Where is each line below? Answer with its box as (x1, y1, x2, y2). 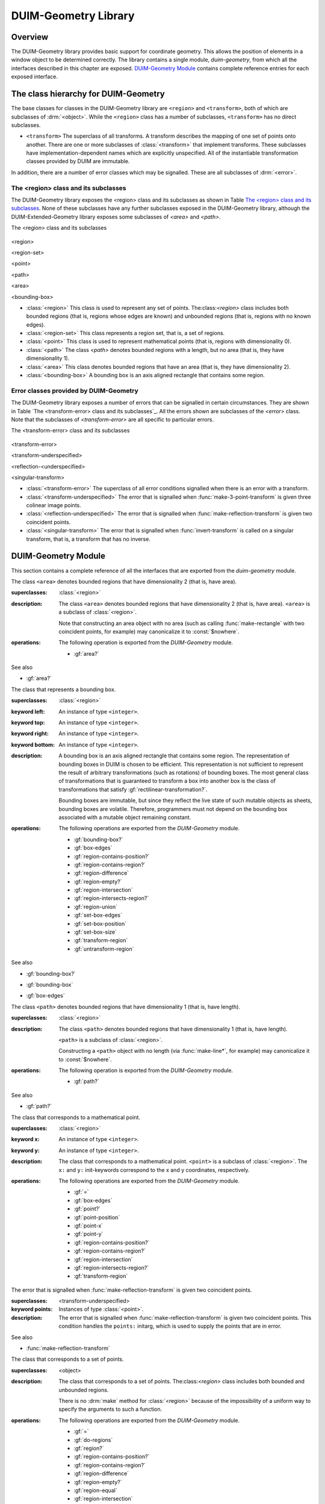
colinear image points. (26, 502, 81, 509)
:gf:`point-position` (73, 1213, 120, 1221)
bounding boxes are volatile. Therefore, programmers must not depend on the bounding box (58, 805, 288, 812)
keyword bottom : (11, 741, 55, 748)
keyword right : (11, 730, 49, 737)
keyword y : (11, 1147, 40, 1154)
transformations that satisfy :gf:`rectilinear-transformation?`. (58, 786, 208, 793)
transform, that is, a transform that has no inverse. (26, 535, 150, 543)
